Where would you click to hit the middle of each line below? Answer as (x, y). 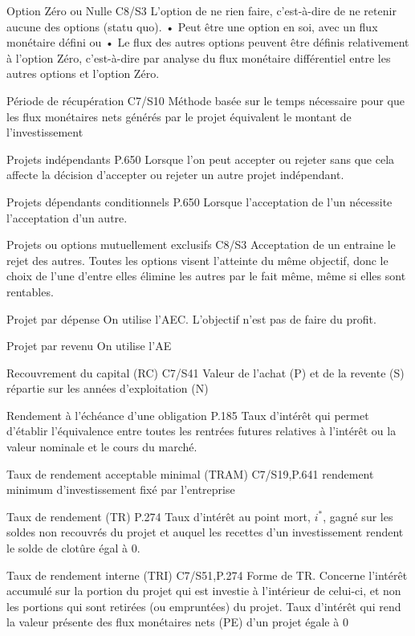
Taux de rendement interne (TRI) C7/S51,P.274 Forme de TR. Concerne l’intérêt (207, 575)
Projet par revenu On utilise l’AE (89, 346)
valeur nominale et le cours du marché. (102, 447)
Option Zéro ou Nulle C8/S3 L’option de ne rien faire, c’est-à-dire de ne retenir (201, 10)
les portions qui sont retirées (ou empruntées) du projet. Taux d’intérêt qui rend (204, 606)
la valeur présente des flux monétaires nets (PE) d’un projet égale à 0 (177, 622)
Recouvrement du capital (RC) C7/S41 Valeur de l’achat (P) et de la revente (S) (205, 372)
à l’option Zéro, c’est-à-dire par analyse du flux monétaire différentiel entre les (199, 57)
